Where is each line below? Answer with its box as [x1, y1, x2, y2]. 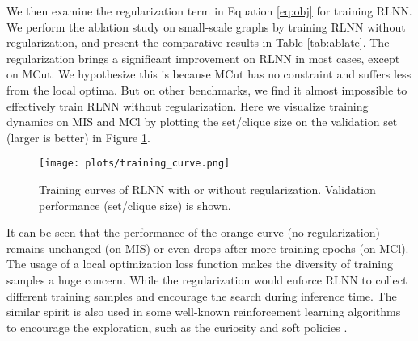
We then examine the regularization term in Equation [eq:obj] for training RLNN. [6, 2, 412, 19]
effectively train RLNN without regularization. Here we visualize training [6, 97, 369, 114]
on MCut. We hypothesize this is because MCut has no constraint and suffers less [6, 65, 412, 82]
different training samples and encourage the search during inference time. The [6, 287, 397, 304]
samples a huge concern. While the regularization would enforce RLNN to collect [6, 271, 407, 288]
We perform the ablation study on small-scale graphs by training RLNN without [6, 18, 406, 35]
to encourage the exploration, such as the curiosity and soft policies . [6, 318, 348, 335]
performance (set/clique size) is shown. [39, 196, 231, 213]
